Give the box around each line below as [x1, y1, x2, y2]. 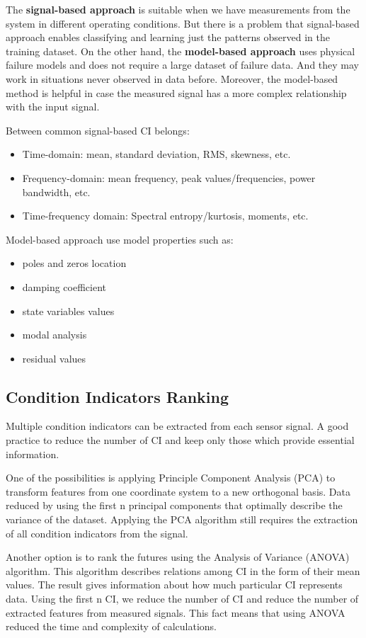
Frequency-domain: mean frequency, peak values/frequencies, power [22, 170, 316, 185]
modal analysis [22, 327, 87, 342]
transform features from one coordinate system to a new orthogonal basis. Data [6, 484, 350, 499]
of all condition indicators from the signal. [6, 525, 188, 540]
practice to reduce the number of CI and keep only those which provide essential [6, 433, 355, 448]
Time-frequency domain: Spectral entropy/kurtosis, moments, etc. [22, 208, 309, 223]
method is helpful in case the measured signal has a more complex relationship [6, 85, 347, 100]
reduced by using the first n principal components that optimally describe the [6, 498, 343, 513]
